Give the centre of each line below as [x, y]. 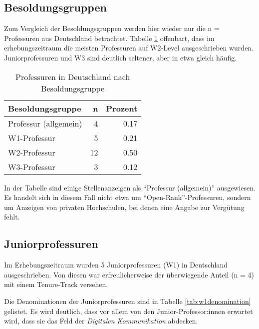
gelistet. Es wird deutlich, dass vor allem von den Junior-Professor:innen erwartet [129, 311]
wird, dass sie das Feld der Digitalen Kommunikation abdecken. [101, 321]
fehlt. [12, 217]
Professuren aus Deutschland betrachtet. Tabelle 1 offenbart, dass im [109, 38]
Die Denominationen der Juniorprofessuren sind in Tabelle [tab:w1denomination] [128, 301]
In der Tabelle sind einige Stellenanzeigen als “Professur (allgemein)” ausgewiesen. [130, 187]
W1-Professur [32, 137]
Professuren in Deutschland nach [73, 76]
